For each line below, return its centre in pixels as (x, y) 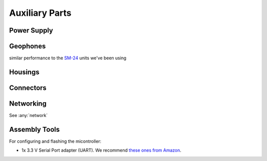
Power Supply (31, 30)
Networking (28, 103)
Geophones (27, 46)
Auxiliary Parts (40, 13)
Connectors (28, 88)
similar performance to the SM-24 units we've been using (68, 58)
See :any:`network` (28, 116)
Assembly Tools (34, 129)
